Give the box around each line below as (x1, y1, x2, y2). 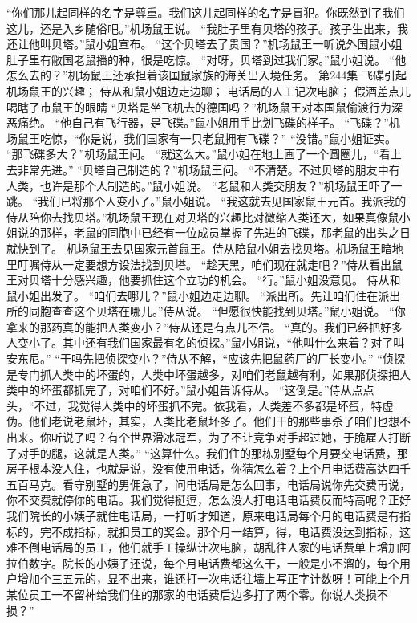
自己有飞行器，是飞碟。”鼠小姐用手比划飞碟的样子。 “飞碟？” (71, 114, 389, 131)
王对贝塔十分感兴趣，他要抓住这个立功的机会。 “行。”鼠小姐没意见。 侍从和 (6, 271, 401, 288)
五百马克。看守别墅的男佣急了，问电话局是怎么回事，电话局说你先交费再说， (6, 475, 411, 492)
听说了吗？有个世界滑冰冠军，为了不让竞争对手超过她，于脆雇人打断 (51, 429, 411, 446)
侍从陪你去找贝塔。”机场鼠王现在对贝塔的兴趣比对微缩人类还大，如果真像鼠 (6, 208, 399, 225)
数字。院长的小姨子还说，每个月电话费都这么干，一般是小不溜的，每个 (28, 554, 399, 571)
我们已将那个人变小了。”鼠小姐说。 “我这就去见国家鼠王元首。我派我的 (38, 193, 407, 210)
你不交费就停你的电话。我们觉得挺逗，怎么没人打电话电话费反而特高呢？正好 (6, 491, 411, 508)
